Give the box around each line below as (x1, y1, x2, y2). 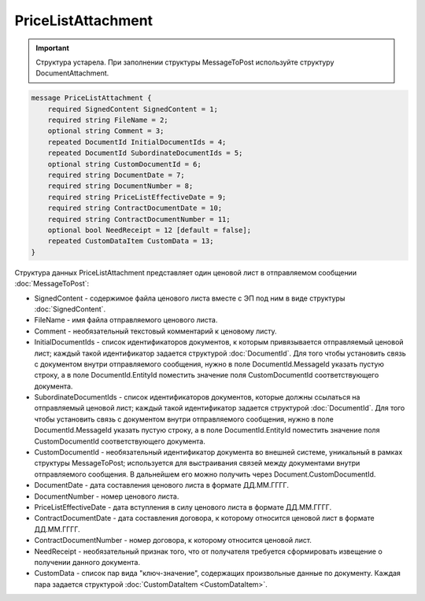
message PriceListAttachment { (31, 94, 153, 102)
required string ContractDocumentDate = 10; (47, 204, 223, 212)
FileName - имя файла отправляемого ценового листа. (34, 315, 218, 325)
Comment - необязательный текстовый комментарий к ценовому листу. (34, 326, 277, 336)
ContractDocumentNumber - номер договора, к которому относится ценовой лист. (34, 536, 312, 545)
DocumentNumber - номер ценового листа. (34, 492, 179, 501)
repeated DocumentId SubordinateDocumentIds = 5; (47, 149, 243, 157)
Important (35, 43, 70, 53)
